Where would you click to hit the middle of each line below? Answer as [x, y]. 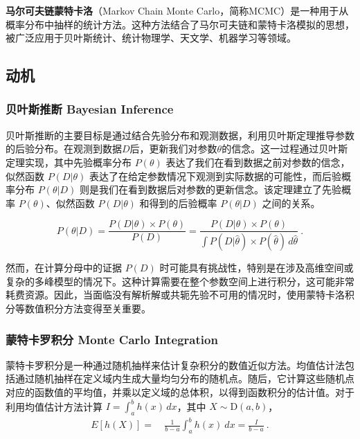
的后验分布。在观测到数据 [64, 149]
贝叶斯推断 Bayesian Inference [90, 109]
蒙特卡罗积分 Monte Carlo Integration [112, 339]
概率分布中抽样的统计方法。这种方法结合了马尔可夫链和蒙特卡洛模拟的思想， [180, 24]
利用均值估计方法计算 [54, 406]
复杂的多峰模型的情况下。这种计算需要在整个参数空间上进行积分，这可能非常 [180, 281]
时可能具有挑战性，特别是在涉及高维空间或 [256, 268]
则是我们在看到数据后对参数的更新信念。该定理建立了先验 [210, 189]
